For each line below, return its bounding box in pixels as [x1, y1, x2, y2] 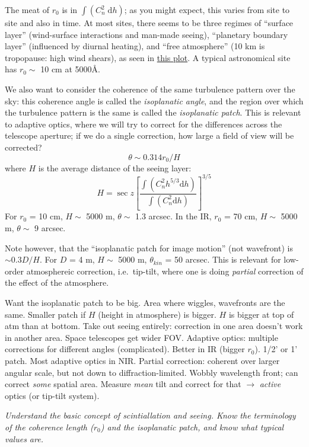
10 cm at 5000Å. [40, 63, 100, 75]
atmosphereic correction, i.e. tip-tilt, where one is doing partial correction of [26, 264, 304, 277]
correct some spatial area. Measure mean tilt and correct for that [5, 378, 241, 390]
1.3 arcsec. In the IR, [135, 210, 212, 222]
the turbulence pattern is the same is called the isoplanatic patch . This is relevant [5, 106, 301, 119]
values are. [5, 432, 43, 445]
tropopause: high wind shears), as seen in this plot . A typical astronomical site [5, 51, 291, 63]
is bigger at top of [228, 308, 294, 320]
